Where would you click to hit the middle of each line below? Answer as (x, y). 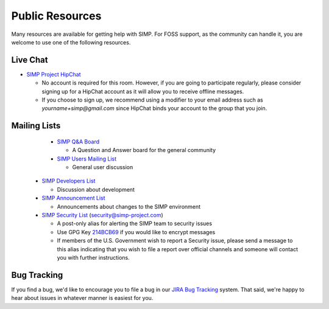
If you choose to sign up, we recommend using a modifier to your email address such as (152, 100)
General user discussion (103, 167)
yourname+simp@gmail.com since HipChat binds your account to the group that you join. (154, 108)
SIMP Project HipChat (54, 74)
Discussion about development (96, 189)
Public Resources (56, 16)
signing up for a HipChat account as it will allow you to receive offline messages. (143, 91)
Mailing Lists (36, 126)
